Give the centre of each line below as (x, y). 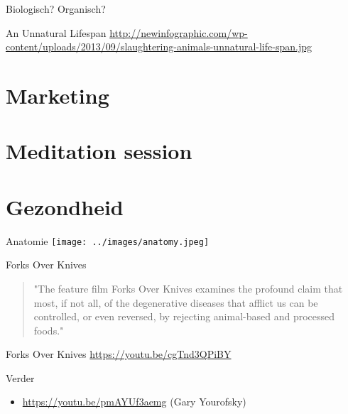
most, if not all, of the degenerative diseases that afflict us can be (176, 302)
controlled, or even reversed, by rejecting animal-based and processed (184, 316)
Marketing (58, 95)
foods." (49, 330)
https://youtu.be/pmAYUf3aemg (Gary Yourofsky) (134, 402)
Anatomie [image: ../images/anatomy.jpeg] (108, 240)
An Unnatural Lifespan (56, 32)
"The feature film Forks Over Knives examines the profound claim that (188, 288)
